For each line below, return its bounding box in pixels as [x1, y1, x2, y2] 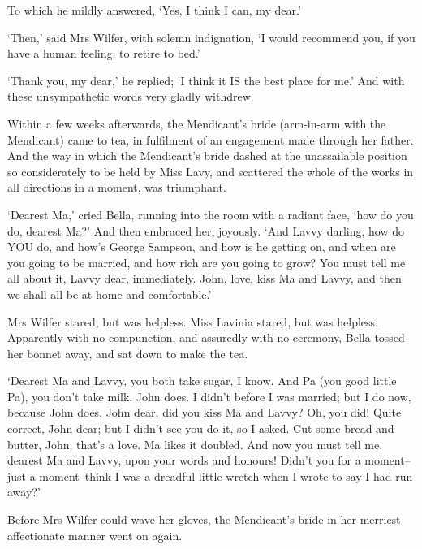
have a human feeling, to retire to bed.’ [7, 45, 200, 62]
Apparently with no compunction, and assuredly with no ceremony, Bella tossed [7, 329, 405, 346]
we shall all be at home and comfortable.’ [7, 285, 212, 302]
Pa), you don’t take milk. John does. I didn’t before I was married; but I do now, [7, 387, 411, 404]
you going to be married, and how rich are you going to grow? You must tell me [7, 253, 406, 270]
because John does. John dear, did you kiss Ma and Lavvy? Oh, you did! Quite [7, 404, 402, 421]
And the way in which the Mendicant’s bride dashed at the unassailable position [7, 147, 407, 164]
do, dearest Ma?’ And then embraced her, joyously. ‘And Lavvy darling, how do [7, 222, 404, 239]
